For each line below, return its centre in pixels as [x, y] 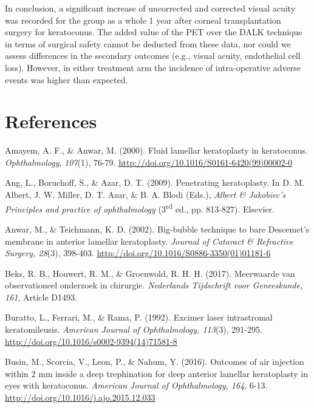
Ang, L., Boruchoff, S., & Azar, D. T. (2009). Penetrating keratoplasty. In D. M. [155, 182]
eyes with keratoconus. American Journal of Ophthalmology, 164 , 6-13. [136, 385]
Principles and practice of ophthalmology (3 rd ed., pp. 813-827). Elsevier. [140, 208]
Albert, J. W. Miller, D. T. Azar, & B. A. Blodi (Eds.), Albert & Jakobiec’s [145, 195]
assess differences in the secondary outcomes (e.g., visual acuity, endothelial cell [153, 56]
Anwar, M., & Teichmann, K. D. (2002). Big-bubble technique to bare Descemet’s [157, 229]
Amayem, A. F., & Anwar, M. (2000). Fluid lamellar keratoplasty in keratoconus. [156, 150]
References [51, 121]
